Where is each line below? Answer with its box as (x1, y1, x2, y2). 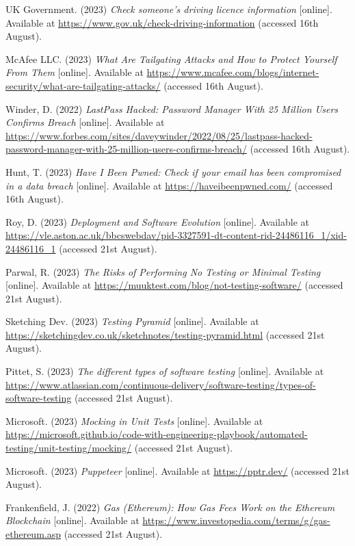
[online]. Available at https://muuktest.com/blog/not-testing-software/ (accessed (5, 278, 343, 292)
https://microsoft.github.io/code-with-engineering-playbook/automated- (5, 427, 308, 441)
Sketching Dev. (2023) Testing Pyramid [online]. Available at (5, 314, 259, 328)
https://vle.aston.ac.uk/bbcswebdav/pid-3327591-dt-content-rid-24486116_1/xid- (5, 228, 347, 242)
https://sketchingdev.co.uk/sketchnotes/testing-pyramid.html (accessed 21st (5, 327, 325, 341)
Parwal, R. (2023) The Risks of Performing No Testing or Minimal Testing (5, 264, 321, 278)
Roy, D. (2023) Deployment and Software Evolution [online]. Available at (5, 214, 309, 229)
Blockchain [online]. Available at (5, 513, 140, 528)
